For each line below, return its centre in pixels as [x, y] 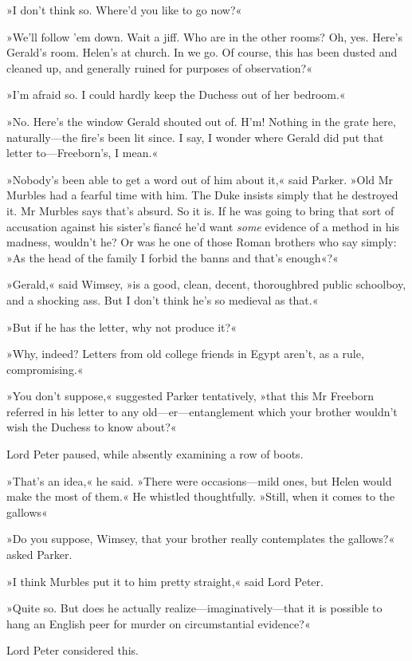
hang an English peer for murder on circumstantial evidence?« [159, 623]
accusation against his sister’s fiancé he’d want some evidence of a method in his [203, 226]
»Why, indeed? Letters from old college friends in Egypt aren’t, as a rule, [185, 354]
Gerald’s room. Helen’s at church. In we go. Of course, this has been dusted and [202, 52]
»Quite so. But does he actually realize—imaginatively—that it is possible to [194, 608]
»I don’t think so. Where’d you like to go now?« [124, 10]
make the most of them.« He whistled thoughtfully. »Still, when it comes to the [201, 496]
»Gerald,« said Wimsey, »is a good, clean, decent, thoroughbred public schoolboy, [206, 284]
